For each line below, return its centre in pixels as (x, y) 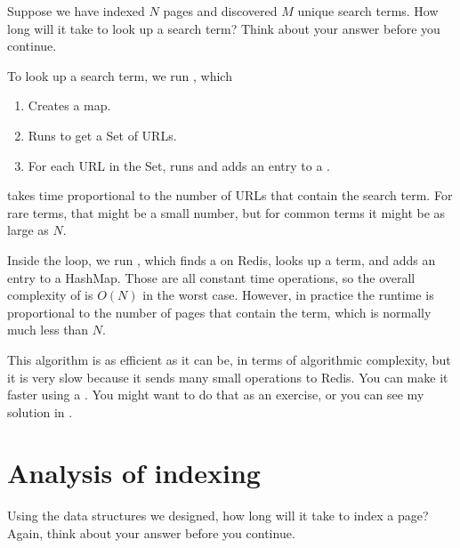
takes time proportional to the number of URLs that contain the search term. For (230, 195)
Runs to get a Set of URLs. (102, 135)
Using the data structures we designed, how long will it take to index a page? (218, 516)
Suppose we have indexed (76, 11)
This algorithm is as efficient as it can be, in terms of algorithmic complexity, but (229, 359)
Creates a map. (69, 105)
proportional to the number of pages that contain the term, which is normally (219, 312)
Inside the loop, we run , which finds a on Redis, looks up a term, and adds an (222, 259)
